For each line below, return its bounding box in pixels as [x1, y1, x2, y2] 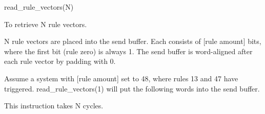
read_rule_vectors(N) [4, 2, 74, 12]
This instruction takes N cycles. [4, 100, 104, 111]
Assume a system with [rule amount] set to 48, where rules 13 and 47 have [4, 73, 238, 83]
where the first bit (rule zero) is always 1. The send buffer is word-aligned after [4, 45, 253, 56]
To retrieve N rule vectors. [4, 18, 87, 29]
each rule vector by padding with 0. [4, 56, 116, 66]
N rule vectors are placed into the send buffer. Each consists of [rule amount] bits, [4, 36, 261, 47]
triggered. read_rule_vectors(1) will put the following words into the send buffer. [4, 83, 260, 94]
